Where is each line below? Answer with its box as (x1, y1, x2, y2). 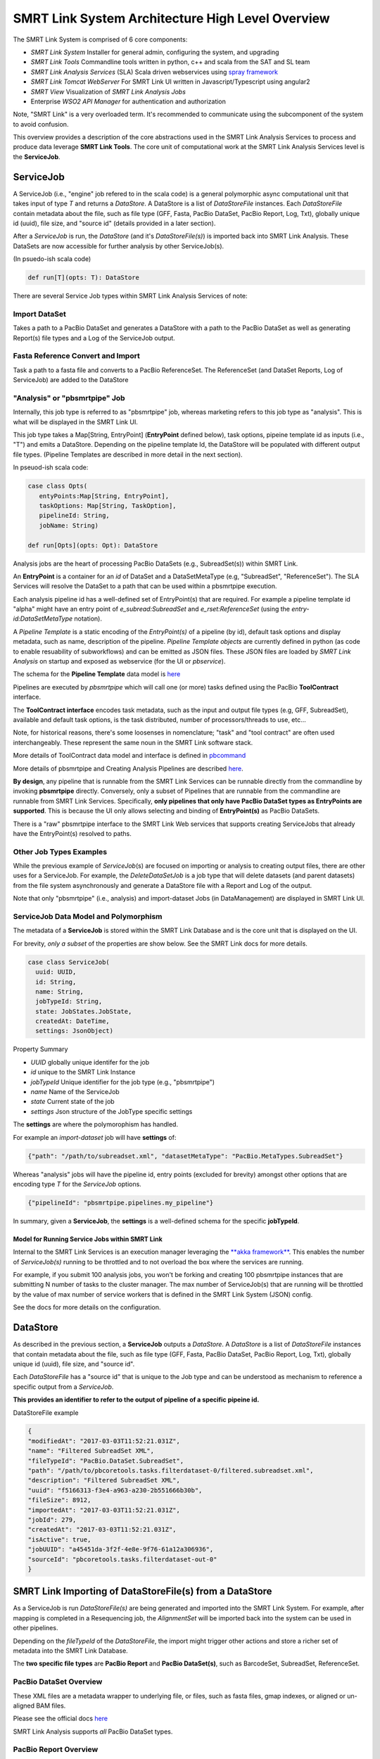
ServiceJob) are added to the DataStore (13, 376, 129, 384)
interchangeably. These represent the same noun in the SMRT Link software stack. (13, 738, 253, 747)
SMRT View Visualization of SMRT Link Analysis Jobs (30, 87, 186, 96)
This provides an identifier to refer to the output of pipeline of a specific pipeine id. (13, 1395, 260, 1404)
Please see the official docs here (13, 1714, 108, 1723)
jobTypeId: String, (35, 998, 103, 1005)
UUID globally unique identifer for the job (30, 1058, 150, 1066)
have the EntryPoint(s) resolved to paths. (13, 829, 132, 837)
